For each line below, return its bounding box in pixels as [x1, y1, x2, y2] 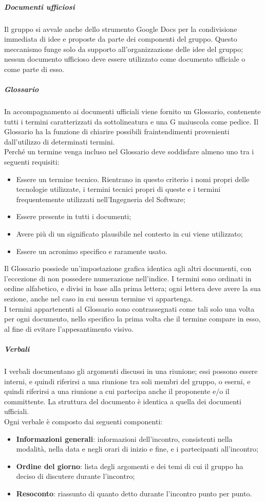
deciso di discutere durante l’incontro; [16, 471, 135, 481]
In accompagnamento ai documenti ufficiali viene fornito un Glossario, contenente [4, 106, 261, 117]
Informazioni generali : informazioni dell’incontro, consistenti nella [16, 433, 233, 444]
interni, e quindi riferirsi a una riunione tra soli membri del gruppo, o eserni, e [4, 375, 251, 386]
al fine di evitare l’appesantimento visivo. [4, 323, 134, 334]
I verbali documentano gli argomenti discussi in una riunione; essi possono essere [4, 365, 258, 376]
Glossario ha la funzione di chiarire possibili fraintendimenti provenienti [4, 126, 230, 137]
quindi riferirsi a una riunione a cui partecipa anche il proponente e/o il [4, 386, 230, 397]
